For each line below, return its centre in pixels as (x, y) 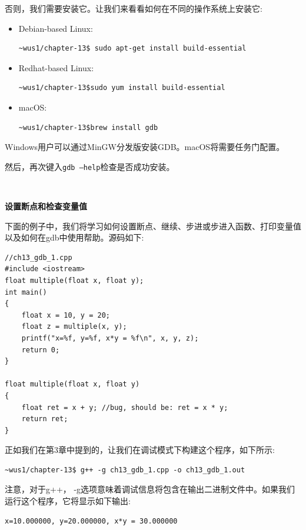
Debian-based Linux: (56, 28)
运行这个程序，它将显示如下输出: (68, 501)
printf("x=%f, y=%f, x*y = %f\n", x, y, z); (110, 338)
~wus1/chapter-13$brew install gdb (88, 127)
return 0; (41, 350)
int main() (26, 292)
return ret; (45, 419)
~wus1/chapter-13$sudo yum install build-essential (122, 88)
